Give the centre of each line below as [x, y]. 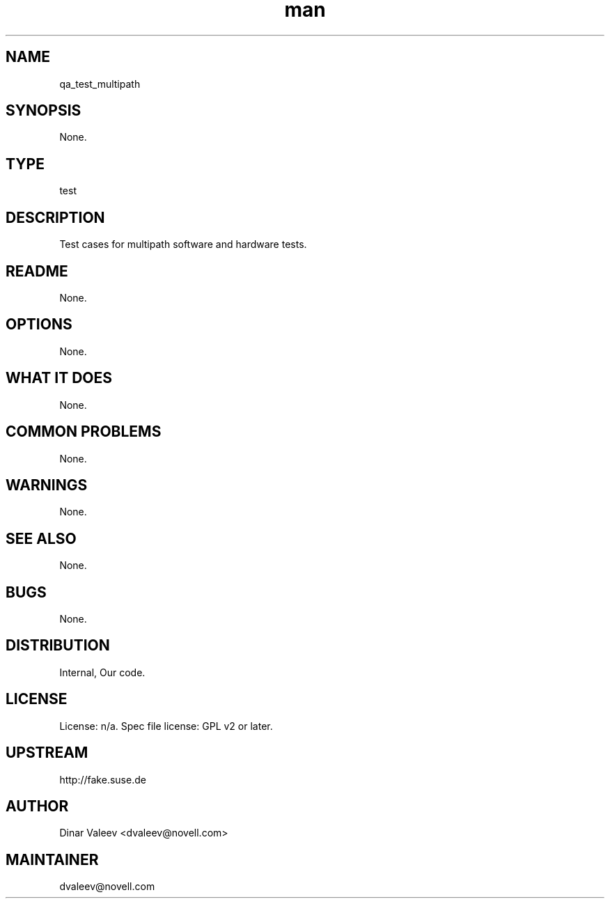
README [37, 271]
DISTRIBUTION [58, 646]
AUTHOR [37, 806]
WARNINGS [47, 485]
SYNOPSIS [44, 111]
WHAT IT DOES [59, 378]
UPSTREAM [47, 753]
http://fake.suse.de [103, 779]
